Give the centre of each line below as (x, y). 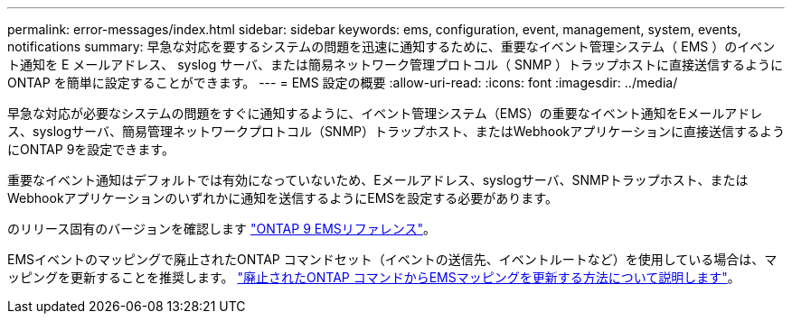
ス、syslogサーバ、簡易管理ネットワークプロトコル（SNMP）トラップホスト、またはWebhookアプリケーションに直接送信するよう (396, 131)
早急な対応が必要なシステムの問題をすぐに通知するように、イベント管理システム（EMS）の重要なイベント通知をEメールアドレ (385, 113)
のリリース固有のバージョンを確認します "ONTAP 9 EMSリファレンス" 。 (222, 229)
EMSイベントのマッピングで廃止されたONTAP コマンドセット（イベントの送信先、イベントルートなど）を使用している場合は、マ (392, 259)
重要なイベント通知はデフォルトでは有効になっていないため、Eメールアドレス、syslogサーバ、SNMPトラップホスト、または (378, 180)
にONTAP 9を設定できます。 (91, 149)
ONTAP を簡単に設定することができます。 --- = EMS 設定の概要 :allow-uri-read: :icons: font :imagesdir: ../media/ (343, 83)
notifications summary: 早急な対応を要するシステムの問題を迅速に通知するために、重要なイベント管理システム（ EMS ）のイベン (391, 46)
